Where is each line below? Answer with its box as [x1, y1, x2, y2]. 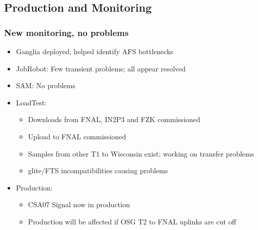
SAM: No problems [16, 80, 75, 91]
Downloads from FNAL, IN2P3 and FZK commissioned [28, 114, 200, 125]
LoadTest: [16, 97, 47, 107]
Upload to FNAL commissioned [28, 131, 126, 141]
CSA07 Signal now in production [28, 199, 130, 210]
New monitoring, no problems [4, 26, 129, 39]
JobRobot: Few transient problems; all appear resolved [16, 63, 186, 73]
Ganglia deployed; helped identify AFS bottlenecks [16, 46, 174, 56]
